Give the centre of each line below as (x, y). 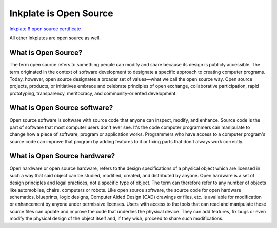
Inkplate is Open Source (61, 13)
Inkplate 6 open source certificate (45, 29)
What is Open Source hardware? (62, 156)
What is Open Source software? (61, 108)
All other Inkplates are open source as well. (55, 38)
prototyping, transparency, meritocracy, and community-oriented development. (93, 93)
